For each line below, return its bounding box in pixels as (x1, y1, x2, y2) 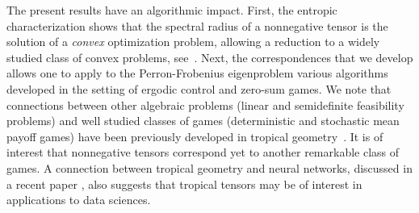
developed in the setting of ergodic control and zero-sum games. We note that (6, 80, 392, 97)
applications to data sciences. (6, 191, 151, 208)
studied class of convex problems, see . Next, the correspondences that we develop (6, 48, 413, 65)
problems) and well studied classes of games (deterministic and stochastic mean (6, 112, 400, 129)
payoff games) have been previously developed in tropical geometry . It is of (6, 127, 383, 144)
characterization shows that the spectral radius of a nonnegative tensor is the (6, 17, 388, 34)
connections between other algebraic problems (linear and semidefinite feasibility (6, 96, 404, 113)
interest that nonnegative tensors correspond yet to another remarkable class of (6, 144, 400, 161)
